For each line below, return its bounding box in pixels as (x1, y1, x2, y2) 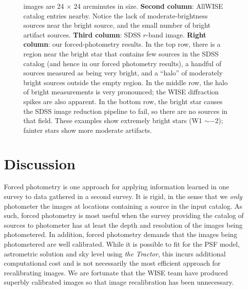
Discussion (4, 153, 76, 173)
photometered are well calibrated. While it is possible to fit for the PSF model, (4, 239, 240, 249)
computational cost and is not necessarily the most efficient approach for (4, 258, 221, 268)
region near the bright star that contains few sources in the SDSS (23, 48, 219, 58)
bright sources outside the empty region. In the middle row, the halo (23, 77, 228, 87)
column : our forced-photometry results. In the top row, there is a (23, 39, 221, 49)
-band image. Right (146, 29, 207, 39)
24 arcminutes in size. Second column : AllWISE (74, 1, 223, 11)
